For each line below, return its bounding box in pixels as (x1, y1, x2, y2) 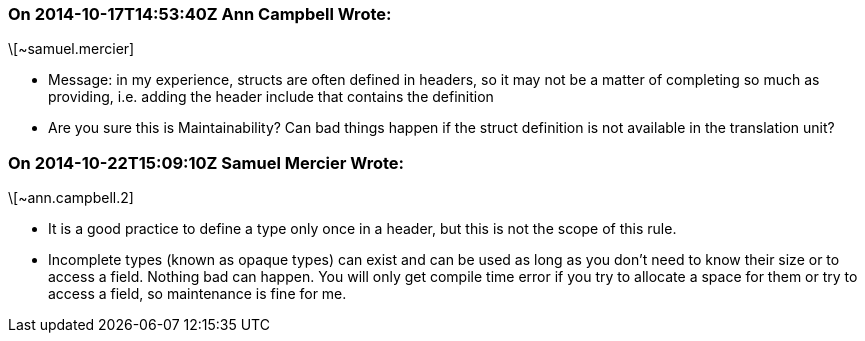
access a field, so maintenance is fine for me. (48, 285, 347, 303)
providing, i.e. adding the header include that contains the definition (48, 88, 494, 106)
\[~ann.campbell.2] (8, 189, 134, 207)
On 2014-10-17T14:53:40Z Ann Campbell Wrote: (8, 4, 392, 24)
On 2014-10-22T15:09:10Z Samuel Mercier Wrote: (8, 152, 405, 173)
